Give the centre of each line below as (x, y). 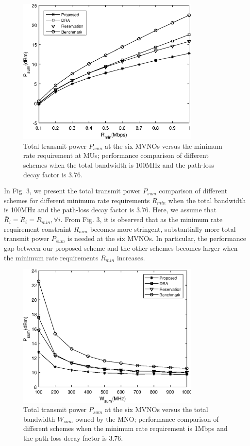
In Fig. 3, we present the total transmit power (72, 191)
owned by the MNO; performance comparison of (147, 419)
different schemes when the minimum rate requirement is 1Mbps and (125, 428)
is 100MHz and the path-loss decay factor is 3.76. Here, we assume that (110, 210)
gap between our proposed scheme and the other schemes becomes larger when (121, 248)
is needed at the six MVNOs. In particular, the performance (157, 238)
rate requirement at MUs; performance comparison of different (116, 155)
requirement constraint (38, 229)
